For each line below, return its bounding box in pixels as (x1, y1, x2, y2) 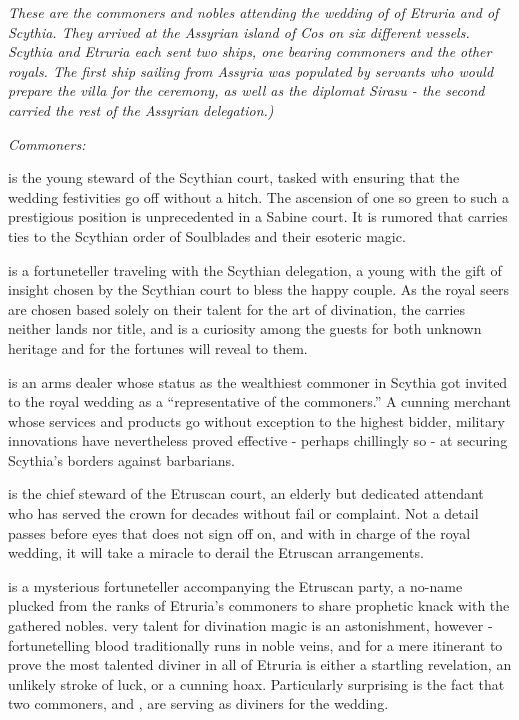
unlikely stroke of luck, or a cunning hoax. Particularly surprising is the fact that (8, 673, 505, 694)
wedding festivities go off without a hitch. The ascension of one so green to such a (8, 186, 509, 207)
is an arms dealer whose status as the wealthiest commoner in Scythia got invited (8, 371, 508, 392)
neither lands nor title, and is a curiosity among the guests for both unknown (8, 318, 482, 339)
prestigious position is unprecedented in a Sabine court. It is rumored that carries (8, 206, 508, 227)
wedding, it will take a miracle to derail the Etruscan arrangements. (8, 542, 424, 563)
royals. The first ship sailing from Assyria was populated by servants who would (8, 60, 494, 81)
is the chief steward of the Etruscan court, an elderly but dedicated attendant (8, 483, 484, 504)
